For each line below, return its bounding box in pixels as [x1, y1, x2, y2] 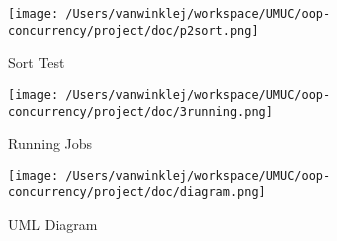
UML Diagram [8, 214, 98, 235]
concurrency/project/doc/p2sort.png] [8, 23, 259, 38]
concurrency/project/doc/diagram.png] [8, 185, 266, 200]
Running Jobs [8, 133, 93, 154]
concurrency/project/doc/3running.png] [8, 104, 273, 119]
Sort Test [8, 52, 65, 73]
